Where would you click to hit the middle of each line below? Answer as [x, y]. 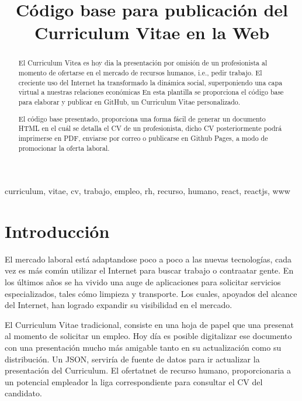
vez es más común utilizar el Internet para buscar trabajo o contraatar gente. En [149, 270]
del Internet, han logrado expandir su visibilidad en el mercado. [119, 305]
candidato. [23, 393]
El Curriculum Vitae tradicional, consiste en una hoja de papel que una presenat [149, 324]
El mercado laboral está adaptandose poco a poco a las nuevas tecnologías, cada [148, 259]
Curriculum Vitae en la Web [152, 32]
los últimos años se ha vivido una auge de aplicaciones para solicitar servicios [143, 282]
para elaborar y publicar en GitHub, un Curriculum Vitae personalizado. [129, 101]
